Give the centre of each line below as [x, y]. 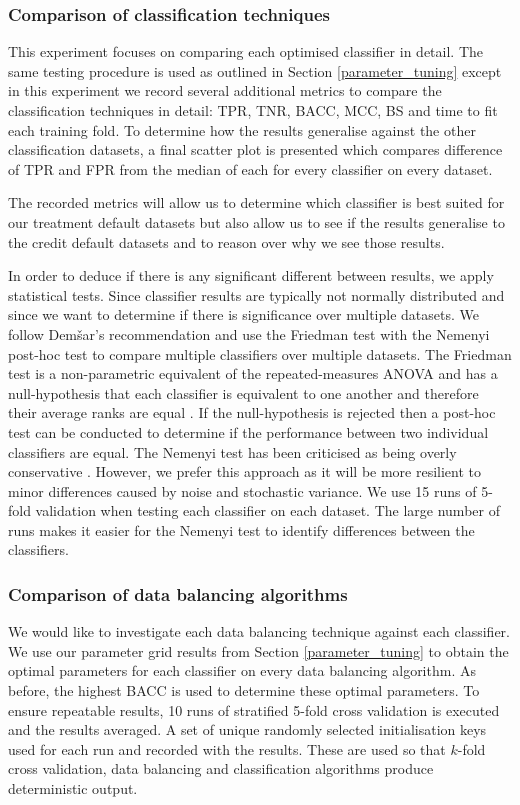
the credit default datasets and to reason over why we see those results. [226, 241]
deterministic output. [73, 788]
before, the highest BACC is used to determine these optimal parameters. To [244, 690]
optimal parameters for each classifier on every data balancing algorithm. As [242, 670]
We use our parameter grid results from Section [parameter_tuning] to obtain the [258, 650]
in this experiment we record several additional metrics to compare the [225, 90]
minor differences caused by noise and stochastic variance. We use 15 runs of [242, 490]
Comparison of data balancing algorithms [178, 593]
